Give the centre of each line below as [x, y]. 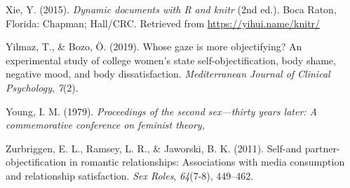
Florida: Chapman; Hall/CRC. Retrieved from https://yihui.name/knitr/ [163, 23]
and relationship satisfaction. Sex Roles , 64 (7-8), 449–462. [130, 175]
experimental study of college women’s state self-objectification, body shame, [171, 60]
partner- [322, 148]
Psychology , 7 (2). [42, 87]
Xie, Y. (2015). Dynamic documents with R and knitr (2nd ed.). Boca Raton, [171, 9]
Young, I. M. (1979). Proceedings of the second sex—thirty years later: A [162, 111]
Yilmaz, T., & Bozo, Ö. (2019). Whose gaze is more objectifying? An [154, 46]
